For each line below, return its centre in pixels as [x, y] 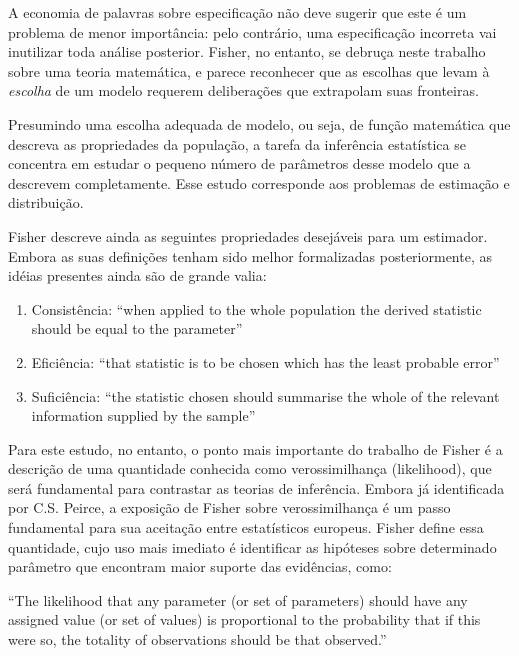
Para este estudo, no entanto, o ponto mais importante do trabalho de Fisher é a [255, 448]
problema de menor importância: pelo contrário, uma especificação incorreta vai [252, 31]
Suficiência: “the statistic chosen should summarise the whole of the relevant [265, 395]
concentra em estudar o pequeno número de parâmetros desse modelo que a [239, 163]
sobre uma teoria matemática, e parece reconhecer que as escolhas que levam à [249, 70]
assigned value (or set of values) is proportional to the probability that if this [244, 619]
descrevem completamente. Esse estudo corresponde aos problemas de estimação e [259, 182]
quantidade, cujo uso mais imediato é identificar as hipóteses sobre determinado [252, 546]
